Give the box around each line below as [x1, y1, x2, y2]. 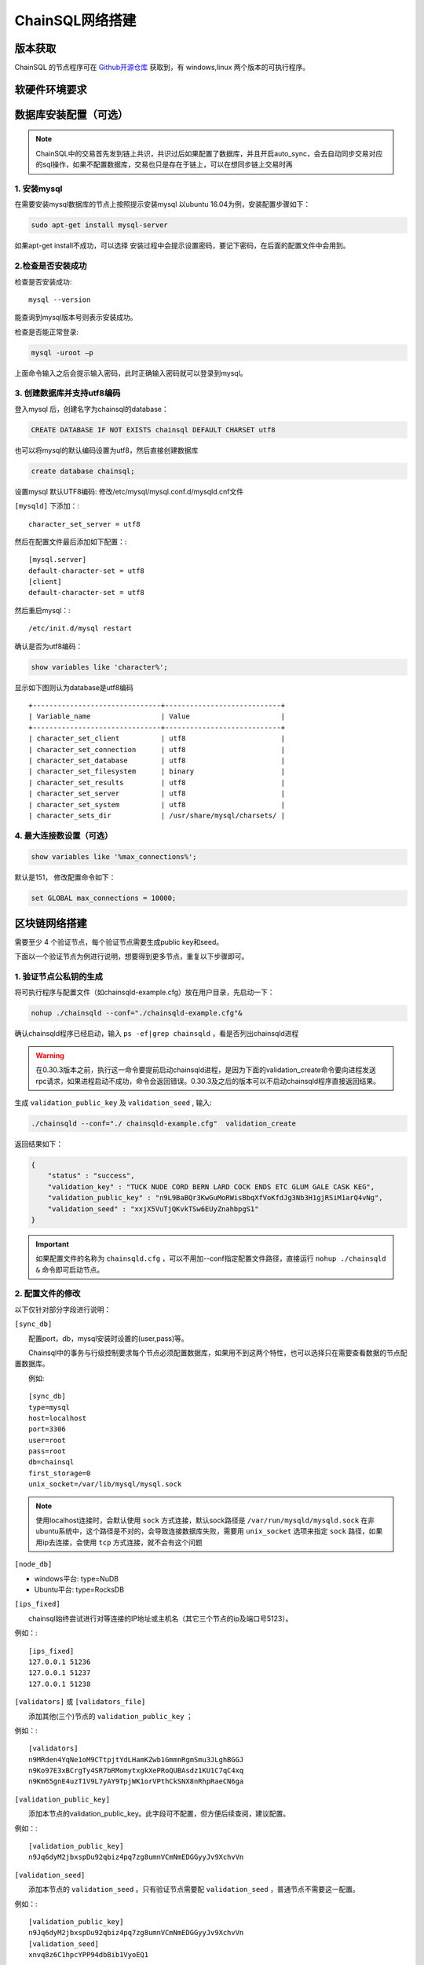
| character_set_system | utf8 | [28, 800, 286, 809]
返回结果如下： [14, 1139, 63, 1148]
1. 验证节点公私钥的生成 [14, 971, 104, 982]
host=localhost [28, 1413, 87, 1423]
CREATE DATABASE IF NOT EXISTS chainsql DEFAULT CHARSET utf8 [31, 425, 276, 434]
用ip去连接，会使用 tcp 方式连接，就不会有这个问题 [35, 1537, 203, 1547]
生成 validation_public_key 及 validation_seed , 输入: [14, 1097, 212, 1107]
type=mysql [28, 1403, 71, 1412]
